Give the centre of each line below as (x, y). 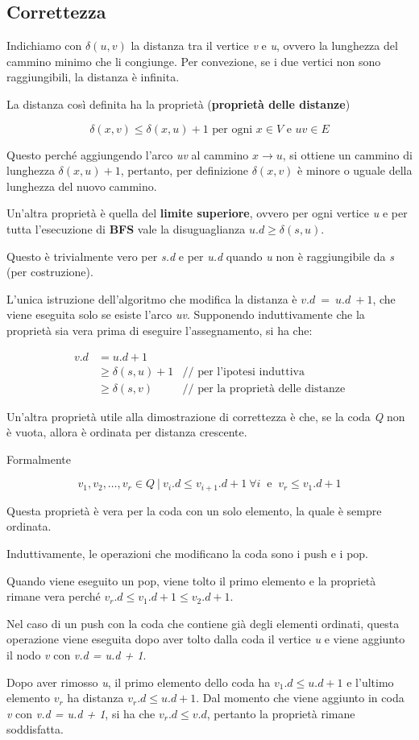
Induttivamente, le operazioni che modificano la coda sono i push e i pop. (187, 554)
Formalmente (39, 459)
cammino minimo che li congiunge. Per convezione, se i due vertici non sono (194, 61)
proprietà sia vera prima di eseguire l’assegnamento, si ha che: (160, 330)
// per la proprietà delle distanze (264, 389)
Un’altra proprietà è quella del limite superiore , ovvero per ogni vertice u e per (207, 213)
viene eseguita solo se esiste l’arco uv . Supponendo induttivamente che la (186, 314)
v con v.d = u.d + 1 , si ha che (81, 713)
